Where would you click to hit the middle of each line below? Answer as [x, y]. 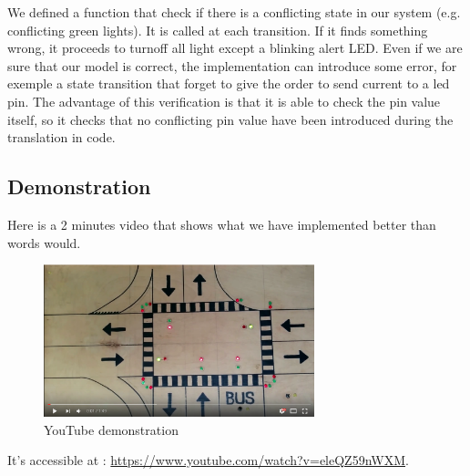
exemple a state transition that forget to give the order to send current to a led [229, 83]
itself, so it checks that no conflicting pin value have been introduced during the [230, 119]
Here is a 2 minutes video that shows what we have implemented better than [222, 224]
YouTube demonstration [111, 429]
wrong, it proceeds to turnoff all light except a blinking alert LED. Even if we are [235, 48]
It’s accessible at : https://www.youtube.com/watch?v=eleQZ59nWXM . [208, 460]
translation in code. [61, 137]
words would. [44, 242]
